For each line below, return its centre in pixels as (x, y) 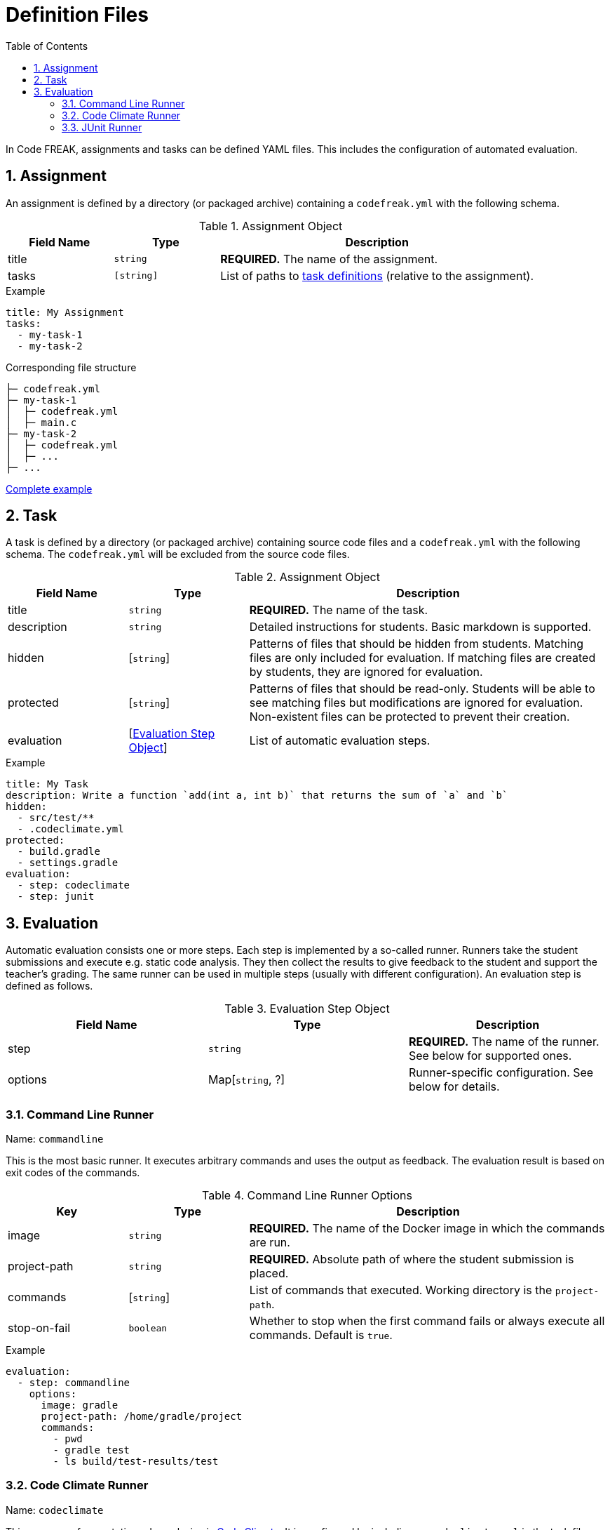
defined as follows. (49, 986)
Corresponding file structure (71, 367)
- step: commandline (74, 1383)
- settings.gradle (68, 863)
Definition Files (77, 15)
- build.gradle (59, 852)
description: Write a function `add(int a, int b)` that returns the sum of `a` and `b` (257, 796)
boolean (148, 1328)
